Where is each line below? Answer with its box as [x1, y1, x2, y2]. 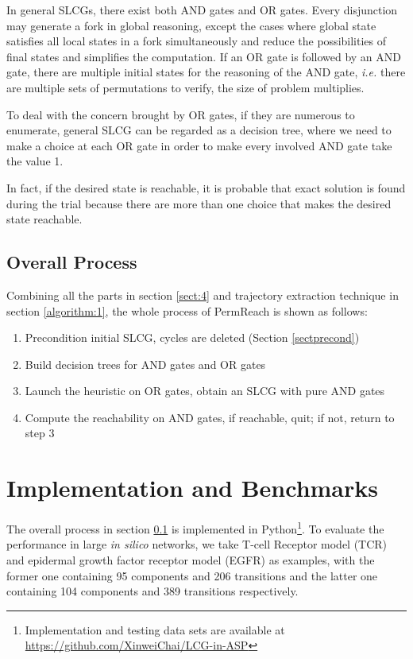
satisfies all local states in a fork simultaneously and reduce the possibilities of [6, 33, 387, 49]
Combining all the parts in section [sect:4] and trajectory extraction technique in [6, 286, 399, 303]
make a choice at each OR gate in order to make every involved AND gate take [6, 137, 392, 153]
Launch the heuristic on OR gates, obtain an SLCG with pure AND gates [25, 382, 385, 399]
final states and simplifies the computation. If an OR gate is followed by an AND [6, 48, 401, 64]
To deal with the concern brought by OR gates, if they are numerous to [6, 106, 355, 122]
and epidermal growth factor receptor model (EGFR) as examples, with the [6, 552, 375, 568]
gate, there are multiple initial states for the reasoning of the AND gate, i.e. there [6, 64, 406, 80]
